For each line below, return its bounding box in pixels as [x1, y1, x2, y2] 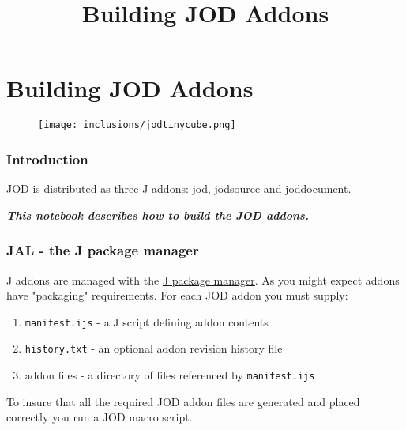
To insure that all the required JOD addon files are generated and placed [6, 393, 360, 409]
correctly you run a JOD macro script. [6, 409, 193, 425]
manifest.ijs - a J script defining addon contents [24, 313, 269, 330]
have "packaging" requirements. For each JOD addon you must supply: [6, 287, 348, 304]
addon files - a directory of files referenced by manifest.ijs [24, 367, 315, 383]
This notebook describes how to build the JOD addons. [6, 206, 309, 223]
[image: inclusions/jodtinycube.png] [38, 119, 236, 131]
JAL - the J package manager [6, 240, 199, 260]
